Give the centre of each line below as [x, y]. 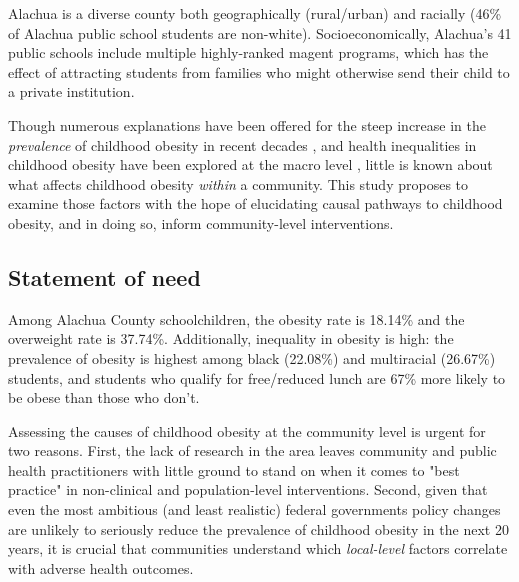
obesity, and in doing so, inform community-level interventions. [201, 222]
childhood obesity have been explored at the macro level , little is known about [250, 164]
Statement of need [104, 276]
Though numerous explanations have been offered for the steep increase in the [247, 124]
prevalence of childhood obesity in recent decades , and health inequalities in [242, 144]
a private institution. [71, 91]
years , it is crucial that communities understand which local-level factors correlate [258, 548]
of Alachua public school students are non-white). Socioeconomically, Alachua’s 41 [260, 32]
